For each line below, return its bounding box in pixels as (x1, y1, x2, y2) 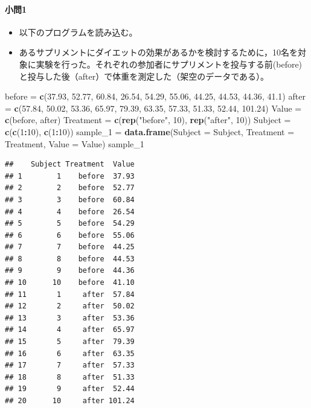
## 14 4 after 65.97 (5, 325, 135, 334)
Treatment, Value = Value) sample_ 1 (5, 137, 144, 150)
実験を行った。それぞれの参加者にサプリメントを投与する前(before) (36, 57, 303, 70)
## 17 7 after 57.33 (5, 361, 135, 370)
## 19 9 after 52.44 (5, 384, 135, 394)
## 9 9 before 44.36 (5, 266, 135, 275)
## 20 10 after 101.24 (5, 397, 135, 406)
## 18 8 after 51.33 (5, 372, 135, 381)
